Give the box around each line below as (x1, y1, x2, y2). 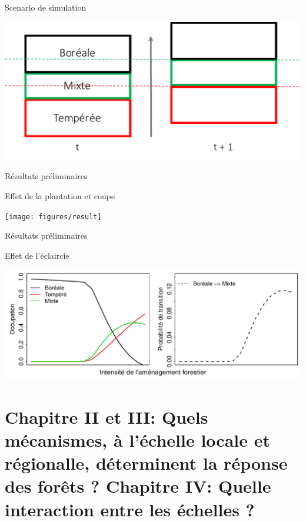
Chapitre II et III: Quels (5, 404, 208, 428)
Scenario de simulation (5, 1, 87, 13)
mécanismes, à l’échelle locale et (5, 428, 270, 451)
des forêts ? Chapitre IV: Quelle (5, 474, 271, 498)
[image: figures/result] (5, 212, 102, 221)
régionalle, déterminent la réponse (5, 451, 288, 475)
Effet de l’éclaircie (5, 249, 69, 261)
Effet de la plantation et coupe (5, 190, 115, 202)
